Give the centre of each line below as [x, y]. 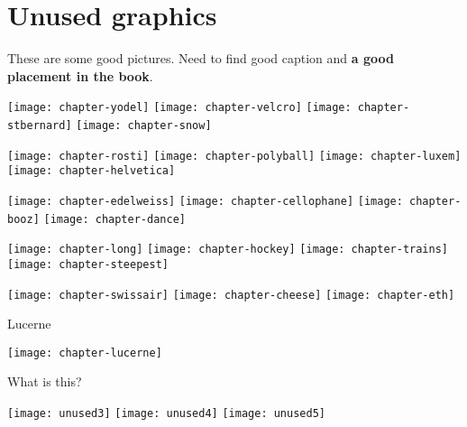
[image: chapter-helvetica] [92, 171]
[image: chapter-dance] [114, 219]
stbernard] [40, 125]
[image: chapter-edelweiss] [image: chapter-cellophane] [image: [205, 201]
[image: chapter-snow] [144, 125]
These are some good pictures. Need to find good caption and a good [201, 58]
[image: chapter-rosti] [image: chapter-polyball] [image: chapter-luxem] [234, 156]
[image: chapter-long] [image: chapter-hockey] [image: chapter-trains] [228, 250]
